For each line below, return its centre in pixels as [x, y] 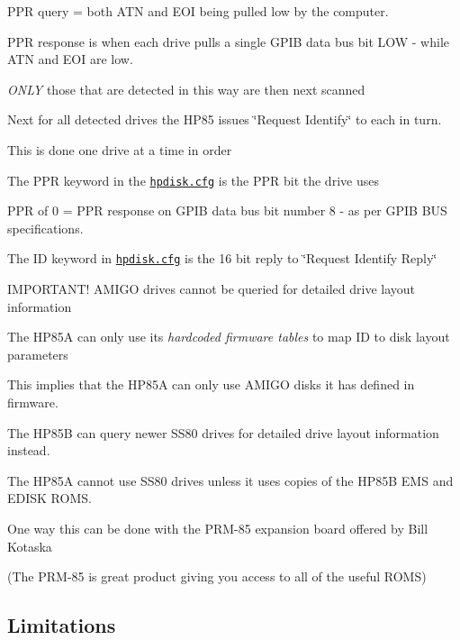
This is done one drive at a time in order [120, 149]
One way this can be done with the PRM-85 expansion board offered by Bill [218, 528]
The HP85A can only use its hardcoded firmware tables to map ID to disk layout [229, 337]
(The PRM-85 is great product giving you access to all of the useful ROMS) [217, 576]
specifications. [45, 228]
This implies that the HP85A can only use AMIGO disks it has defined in [211, 384]
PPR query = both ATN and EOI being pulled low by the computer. [198, 11]
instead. [29, 450]
